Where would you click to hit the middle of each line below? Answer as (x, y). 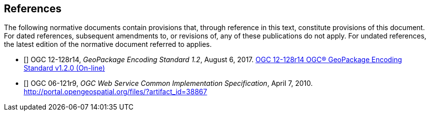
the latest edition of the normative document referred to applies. (108, 44)
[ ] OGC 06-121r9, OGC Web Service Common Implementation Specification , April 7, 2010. (168, 83)
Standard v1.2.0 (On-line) (65, 68)
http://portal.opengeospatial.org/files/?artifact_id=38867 (116, 92)
